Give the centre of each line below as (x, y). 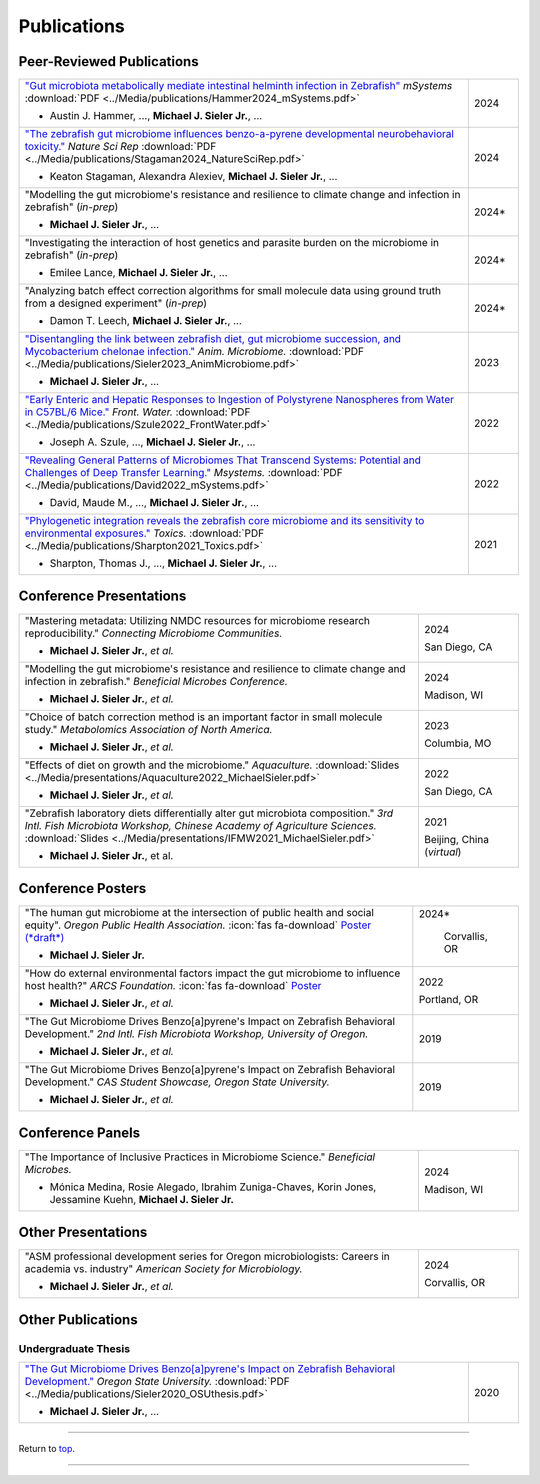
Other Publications (78, 1319)
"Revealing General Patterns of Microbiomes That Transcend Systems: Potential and (223, 460)
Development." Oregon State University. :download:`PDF (157, 1381)
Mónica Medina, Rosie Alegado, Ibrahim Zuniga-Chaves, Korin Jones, (213, 1187)
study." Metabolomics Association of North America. (148, 729)
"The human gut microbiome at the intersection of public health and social (199, 913)
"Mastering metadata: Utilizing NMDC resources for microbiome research (197, 620)
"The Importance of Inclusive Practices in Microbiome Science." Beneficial (199, 1157)
